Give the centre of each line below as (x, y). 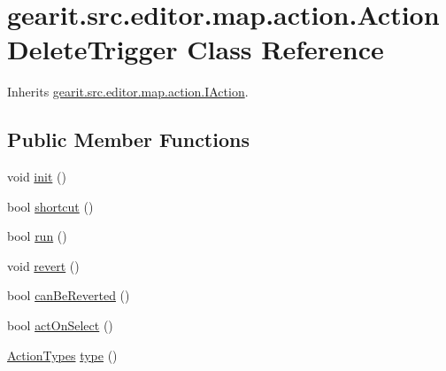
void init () (37, 177)
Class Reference (285, 49)
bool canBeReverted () (69, 295)
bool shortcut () (50, 206)
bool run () (37, 236)
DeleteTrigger (92, 49)
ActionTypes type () (62, 355)
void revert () (43, 265)
